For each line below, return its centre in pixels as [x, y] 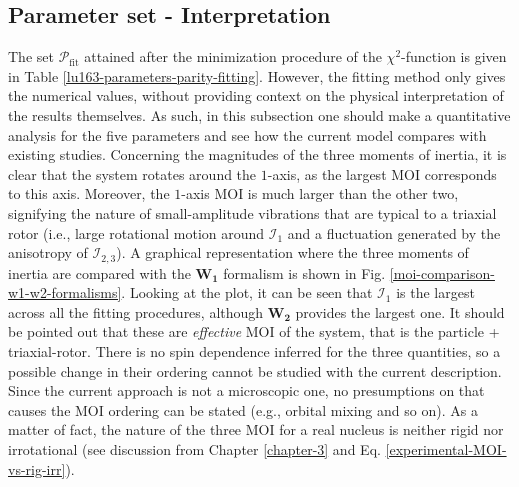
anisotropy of [48, 252]
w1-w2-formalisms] [65, 292]
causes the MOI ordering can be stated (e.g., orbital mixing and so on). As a [243, 409]
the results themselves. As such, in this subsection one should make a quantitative [259, 114]
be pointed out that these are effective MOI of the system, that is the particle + [254, 331]
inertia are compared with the [99, 272]
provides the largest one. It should [400, 311]
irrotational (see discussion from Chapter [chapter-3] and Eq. [194, 448]
